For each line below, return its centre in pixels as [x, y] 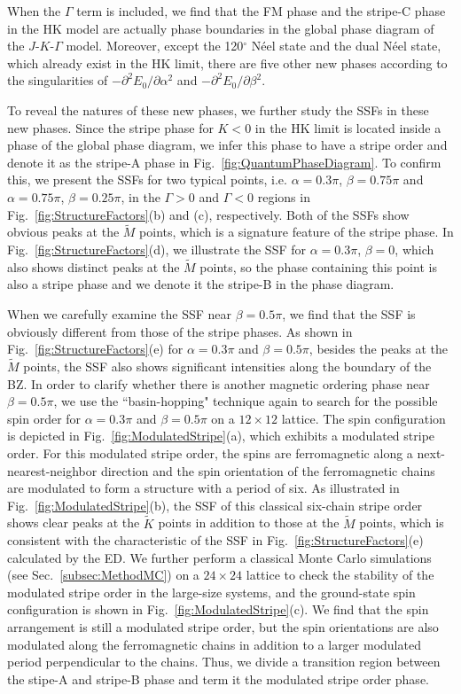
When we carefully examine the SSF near [120, 313]
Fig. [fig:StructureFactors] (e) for [95, 349]
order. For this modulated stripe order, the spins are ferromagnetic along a [210, 452]
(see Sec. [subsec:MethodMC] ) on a [103, 575]
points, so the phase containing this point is [318, 266]
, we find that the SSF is [349, 313]
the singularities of [58, 80]
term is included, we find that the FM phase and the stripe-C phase [261, 11]
